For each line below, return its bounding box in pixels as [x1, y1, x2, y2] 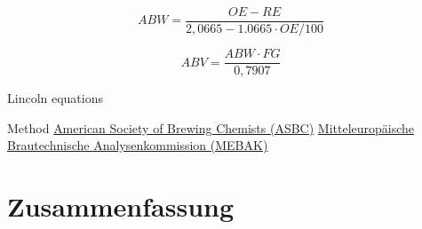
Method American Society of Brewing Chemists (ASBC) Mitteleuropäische [7, 118, 415, 137]
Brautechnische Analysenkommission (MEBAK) [7, 136, 268, 154]
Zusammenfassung [7, 188, 235, 225]
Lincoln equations [7, 89, 104, 107]
